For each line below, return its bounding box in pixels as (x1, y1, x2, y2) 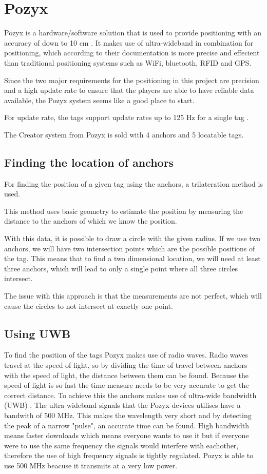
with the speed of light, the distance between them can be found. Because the (4, 369, 249, 380)
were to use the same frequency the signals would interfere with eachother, (4, 440, 239, 450)
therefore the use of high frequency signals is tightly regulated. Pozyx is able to (4, 450, 254, 461)
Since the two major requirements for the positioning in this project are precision (4, 74, 259, 85)
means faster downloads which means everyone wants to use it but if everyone (4, 430, 249, 441)
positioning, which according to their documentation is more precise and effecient (4, 47, 260, 58)
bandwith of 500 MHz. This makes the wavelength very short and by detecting (4, 409, 252, 420)
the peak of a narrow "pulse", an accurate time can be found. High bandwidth (4, 420, 249, 430)
